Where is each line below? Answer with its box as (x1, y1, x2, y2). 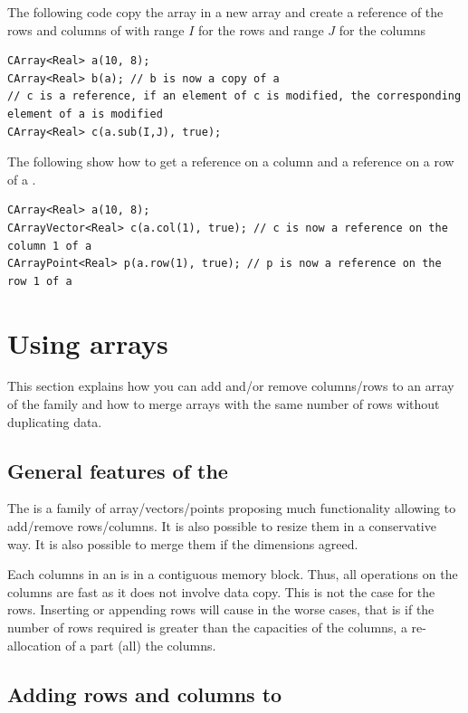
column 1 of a (7, 239, 92, 252)
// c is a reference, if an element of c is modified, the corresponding (7, 90, 462, 103)
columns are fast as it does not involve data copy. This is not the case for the (7, 582, 435, 601)
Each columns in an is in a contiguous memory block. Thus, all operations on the (7, 565, 458, 584)
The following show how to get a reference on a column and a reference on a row (7, 152, 454, 171)
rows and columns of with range (7, 20, 185, 39)
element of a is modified (7, 107, 163, 120)
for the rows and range (197, 20, 324, 39)
